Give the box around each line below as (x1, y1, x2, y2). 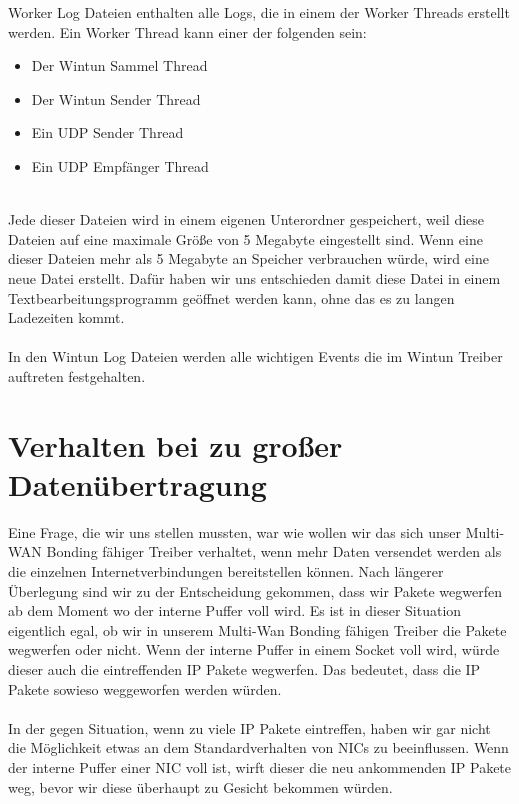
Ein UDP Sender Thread (31, 122, 184, 143)
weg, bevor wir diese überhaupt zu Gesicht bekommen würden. (8, 776, 393, 797)
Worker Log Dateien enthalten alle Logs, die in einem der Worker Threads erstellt (8, 2, 510, 22)
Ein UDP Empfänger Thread (31, 155, 209, 176)
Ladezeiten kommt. (8, 307, 125, 328)
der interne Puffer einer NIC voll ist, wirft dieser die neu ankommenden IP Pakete (8, 756, 512, 777)
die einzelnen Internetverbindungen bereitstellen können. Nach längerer (8, 561, 444, 581)
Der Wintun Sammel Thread (31, 55, 208, 76)
